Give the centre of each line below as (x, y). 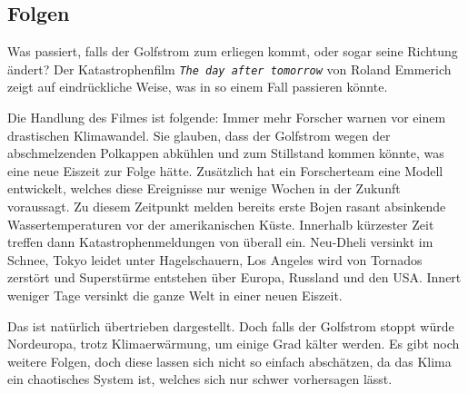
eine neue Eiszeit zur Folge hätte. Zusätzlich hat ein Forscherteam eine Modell (225, 170)
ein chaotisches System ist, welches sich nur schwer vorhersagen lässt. (200, 379)
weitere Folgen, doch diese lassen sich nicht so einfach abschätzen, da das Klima (229, 361)
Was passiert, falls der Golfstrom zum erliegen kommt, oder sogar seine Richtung (233, 51)
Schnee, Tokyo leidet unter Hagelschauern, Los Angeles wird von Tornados (215, 259)
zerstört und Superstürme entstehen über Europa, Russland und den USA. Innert (234, 277)
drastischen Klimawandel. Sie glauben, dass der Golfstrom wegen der (199, 135)
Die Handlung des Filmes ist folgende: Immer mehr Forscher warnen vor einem (227, 118)
